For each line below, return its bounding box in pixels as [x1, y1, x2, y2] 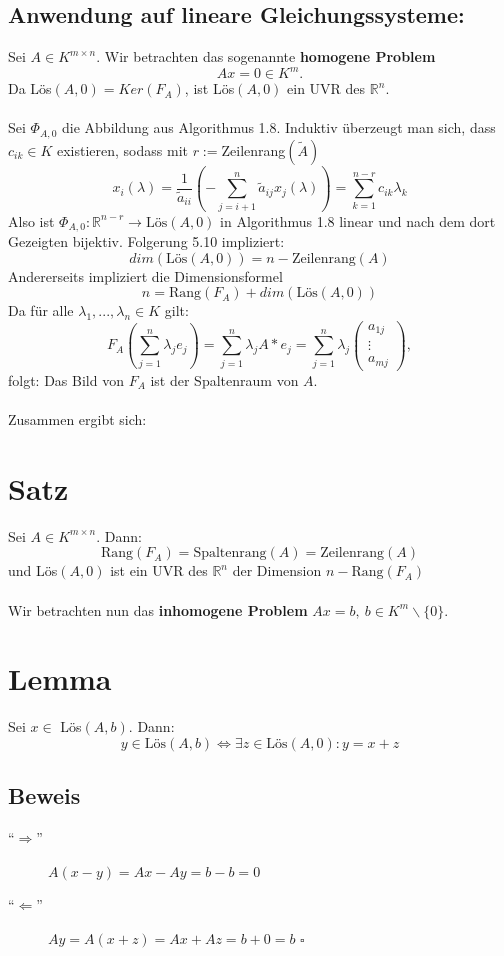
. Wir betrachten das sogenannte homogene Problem [96, 46, 436, 67]
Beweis [8, 780, 81, 811]
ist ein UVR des [110, 560, 208, 581]
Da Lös [8, 78, 52, 99]
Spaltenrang [193, 546, 267, 561]
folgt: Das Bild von [8, 369, 124, 390]
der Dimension [232, 560, 322, 581]
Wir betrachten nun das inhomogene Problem [8, 599, 308, 620]
